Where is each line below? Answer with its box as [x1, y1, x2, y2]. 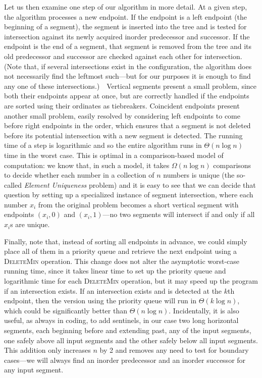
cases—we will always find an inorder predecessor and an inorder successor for [4, 354, 246, 365]
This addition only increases [4, 345, 91, 355]
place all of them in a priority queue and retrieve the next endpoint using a [4, 246, 237, 256]
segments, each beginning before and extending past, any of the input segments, [4, 325, 251, 335]
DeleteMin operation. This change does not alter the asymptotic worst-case [4, 255, 240, 266]
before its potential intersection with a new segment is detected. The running [4, 130, 243, 140]
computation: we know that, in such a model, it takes [4, 159, 170, 170]
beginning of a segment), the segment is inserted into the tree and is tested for [4, 21, 247, 32]
